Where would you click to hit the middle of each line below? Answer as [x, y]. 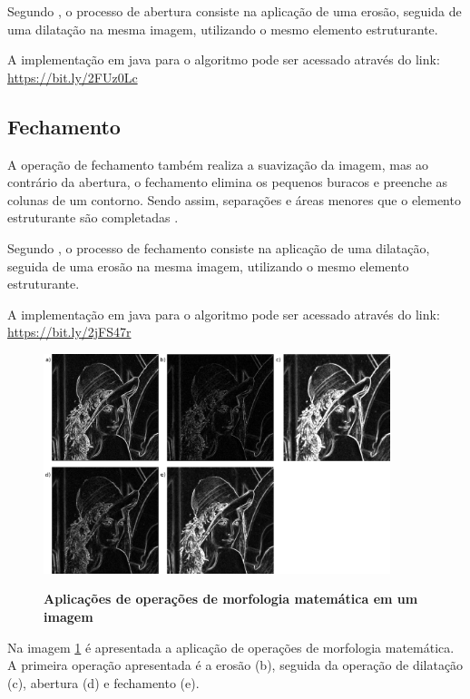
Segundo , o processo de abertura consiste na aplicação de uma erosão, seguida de [235, 11]
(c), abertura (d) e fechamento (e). [103, 682]
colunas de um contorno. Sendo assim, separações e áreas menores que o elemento [234, 199]
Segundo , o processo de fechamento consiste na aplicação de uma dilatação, [219, 247]
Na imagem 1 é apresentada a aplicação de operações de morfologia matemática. [231, 647]
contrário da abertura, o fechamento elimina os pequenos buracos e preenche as [228, 182]
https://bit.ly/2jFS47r [69, 332]
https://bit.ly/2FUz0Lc [73, 77]
